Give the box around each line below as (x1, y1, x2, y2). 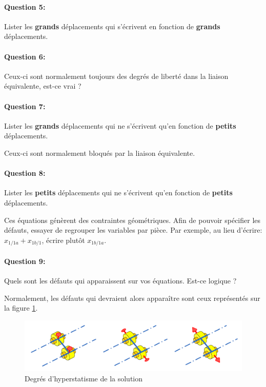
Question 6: (4, 51, 46, 62)
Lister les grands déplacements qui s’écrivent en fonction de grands (4, 21, 220, 31)
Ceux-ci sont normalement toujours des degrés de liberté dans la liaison (4, 70, 229, 81)
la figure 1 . (4, 302, 38, 313)
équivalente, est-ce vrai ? (4, 80, 81, 91)
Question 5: (4, 1, 46, 12)
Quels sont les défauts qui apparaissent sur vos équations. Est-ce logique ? (4, 275, 237, 286)
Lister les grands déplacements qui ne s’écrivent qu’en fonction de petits (4, 120, 236, 131)
